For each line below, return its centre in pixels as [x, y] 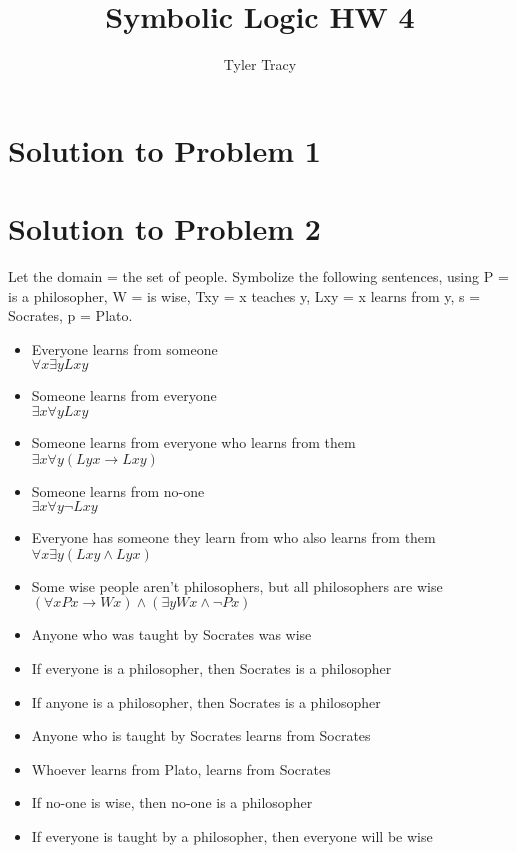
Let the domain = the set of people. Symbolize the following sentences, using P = [258, 276]
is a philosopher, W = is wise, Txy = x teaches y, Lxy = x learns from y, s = [244, 295]
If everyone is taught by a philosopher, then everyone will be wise [232, 835]
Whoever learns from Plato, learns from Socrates [181, 768]
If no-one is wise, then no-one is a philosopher [172, 802]
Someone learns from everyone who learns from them [193, 442]
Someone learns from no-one [118, 490]
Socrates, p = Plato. [70, 315]
